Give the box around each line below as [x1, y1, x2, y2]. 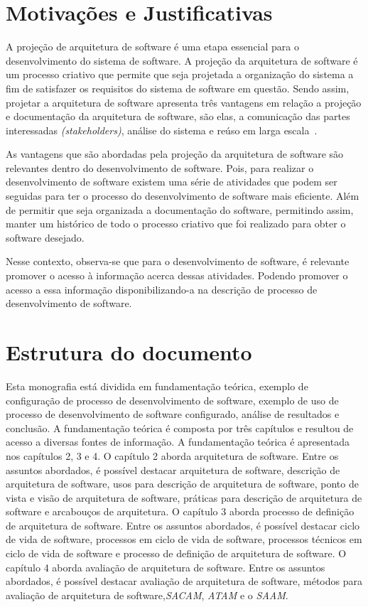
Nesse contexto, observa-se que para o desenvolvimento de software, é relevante [6, 254, 350, 269]
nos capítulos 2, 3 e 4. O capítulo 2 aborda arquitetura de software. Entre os [6, 448, 339, 463]
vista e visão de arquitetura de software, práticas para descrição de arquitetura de [6, 490, 362, 505]
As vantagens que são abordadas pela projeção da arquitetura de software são [6, 146, 344, 161]
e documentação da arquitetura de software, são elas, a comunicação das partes [6, 109, 350, 124]
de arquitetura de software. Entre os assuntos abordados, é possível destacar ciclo [6, 517, 360, 532]
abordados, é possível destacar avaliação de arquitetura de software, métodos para [6, 574, 362, 589]
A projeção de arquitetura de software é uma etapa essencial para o [6, 39, 299, 54]
